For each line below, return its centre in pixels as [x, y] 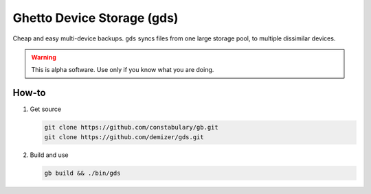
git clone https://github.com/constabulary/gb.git [132, 128]
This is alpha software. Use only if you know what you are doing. [123, 70]
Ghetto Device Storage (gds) [95, 18]
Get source [46, 109]
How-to [29, 93]
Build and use [49, 155]
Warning [44, 57]
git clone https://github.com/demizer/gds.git [124, 137]
